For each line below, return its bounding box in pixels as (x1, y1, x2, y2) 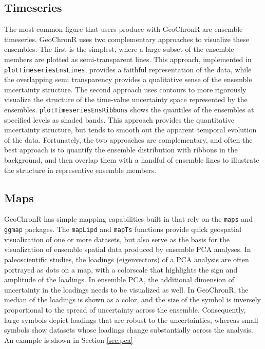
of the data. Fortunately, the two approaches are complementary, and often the (4, 134, 253, 145)
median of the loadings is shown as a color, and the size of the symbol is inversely (4, 294, 261, 305)
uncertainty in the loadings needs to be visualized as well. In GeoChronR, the (4, 284, 249, 295)
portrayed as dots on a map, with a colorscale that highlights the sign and (4, 264, 238, 275)
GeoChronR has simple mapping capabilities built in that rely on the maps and (4, 214, 253, 224)
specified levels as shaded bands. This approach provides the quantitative (4, 114, 234, 125)
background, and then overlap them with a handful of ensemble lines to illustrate (4, 154, 259, 165)
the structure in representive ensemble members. (4, 164, 157, 175)
